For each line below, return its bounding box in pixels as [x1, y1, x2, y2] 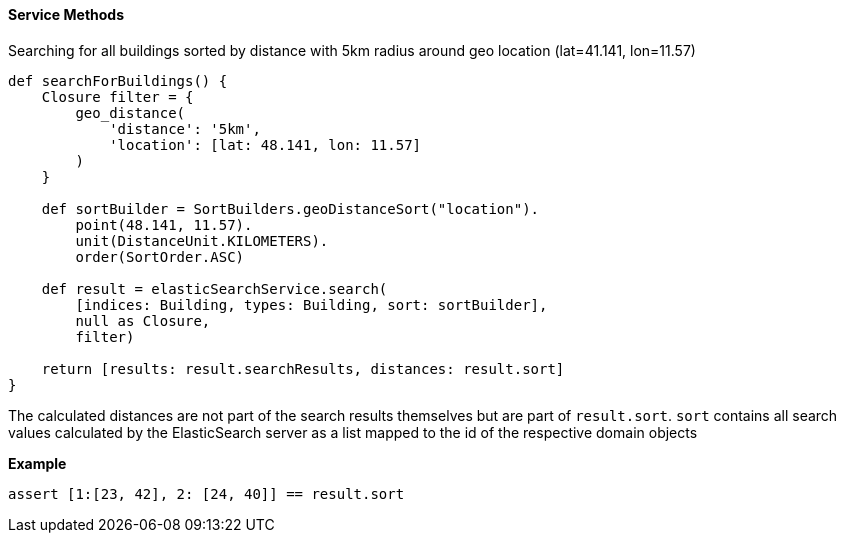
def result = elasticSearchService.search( [41, 280, 388, 297]
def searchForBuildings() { [8, 72, 228, 89]
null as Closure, [75, 312, 211, 329]
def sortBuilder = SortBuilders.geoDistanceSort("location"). [41, 200, 540, 217]
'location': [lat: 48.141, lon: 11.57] [109, 136, 422, 153]
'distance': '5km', [109, 120, 261, 137]
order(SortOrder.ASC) [75, 248, 245, 265]
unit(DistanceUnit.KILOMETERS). [75, 232, 329, 249]
